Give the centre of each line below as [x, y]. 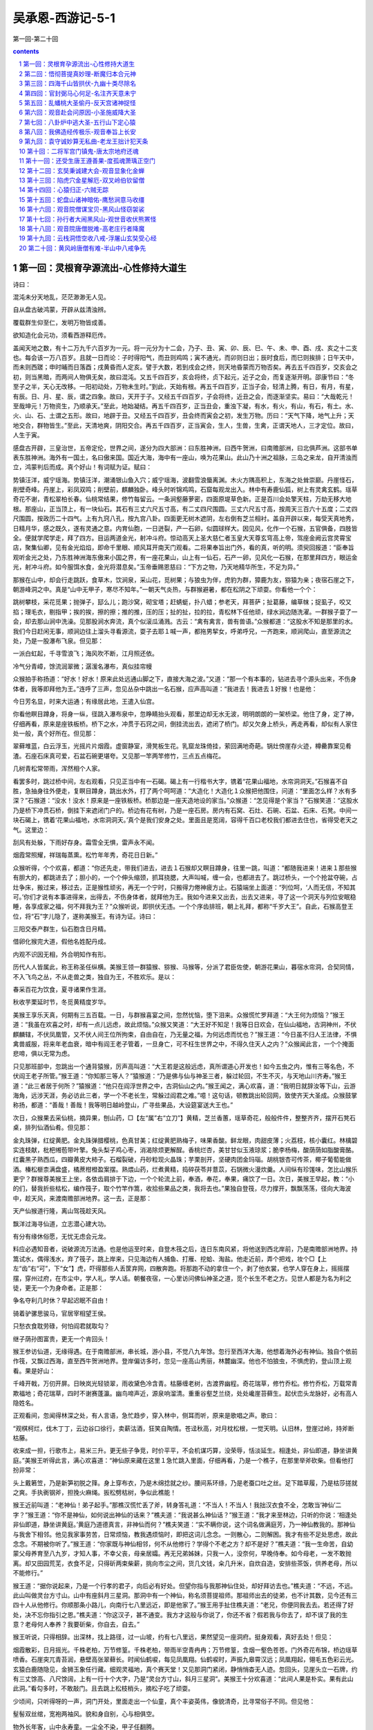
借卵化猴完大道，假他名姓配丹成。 [61, 942]
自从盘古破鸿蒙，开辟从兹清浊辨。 [61, 310]
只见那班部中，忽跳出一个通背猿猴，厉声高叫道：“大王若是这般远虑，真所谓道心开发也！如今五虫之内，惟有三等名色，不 [184, 1066]
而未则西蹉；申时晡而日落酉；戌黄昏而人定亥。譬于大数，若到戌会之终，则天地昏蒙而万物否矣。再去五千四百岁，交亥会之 [185, 367]
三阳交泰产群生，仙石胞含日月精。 [61, 929]
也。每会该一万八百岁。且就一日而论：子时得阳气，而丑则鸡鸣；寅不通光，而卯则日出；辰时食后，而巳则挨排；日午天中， [185, 357]
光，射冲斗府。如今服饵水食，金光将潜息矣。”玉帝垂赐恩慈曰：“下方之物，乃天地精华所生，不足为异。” [156, 567]
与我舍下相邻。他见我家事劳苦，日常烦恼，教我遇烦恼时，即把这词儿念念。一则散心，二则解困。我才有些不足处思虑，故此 [185, 1534]
